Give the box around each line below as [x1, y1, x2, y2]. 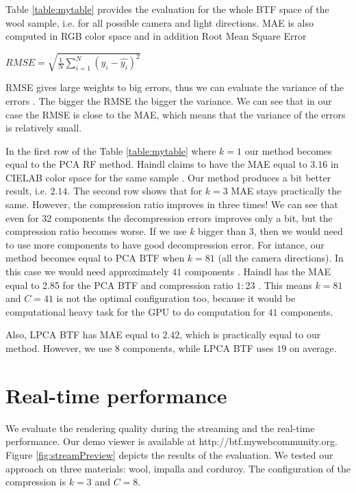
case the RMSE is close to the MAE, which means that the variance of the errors [5, 107, 346, 121]
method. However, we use [5, 341, 112, 355]
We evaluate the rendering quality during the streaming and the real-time [5, 420, 315, 435]
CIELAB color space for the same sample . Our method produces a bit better [5, 170, 331, 184]
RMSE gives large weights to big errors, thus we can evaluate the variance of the [5, 80, 344, 94]
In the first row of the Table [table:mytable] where [5, 143, 216, 157]
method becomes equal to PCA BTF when [5, 251, 185, 265]
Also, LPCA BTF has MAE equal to [5, 327, 160, 342]
